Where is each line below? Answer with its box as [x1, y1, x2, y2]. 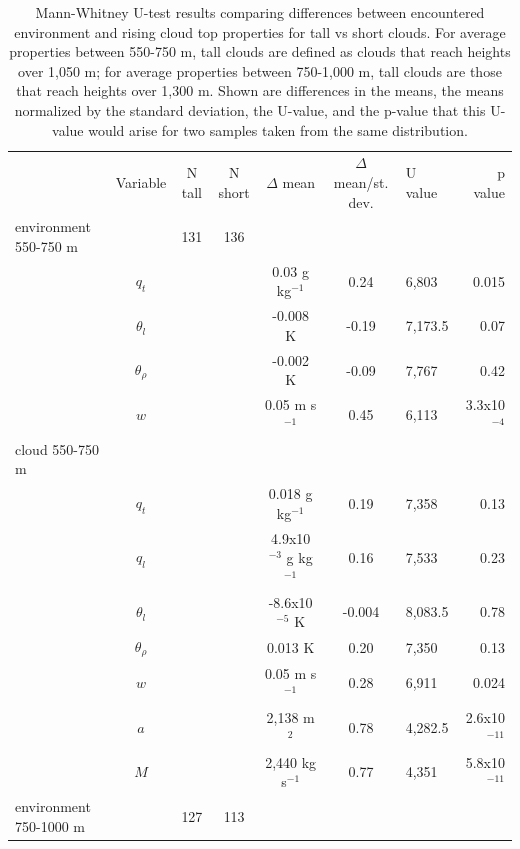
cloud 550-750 [15, 438, 99, 459]
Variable [115, 172, 167, 192]
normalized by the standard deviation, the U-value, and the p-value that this [14, 99, 486, 120]
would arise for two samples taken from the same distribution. [88, 119, 468, 140]
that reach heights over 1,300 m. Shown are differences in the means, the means [16, 80, 504, 101]
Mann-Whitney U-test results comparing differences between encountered [35, 2, 485, 22]
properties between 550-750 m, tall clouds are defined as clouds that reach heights [9, 41, 511, 62]
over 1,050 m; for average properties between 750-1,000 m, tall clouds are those [18, 60, 502, 81]
